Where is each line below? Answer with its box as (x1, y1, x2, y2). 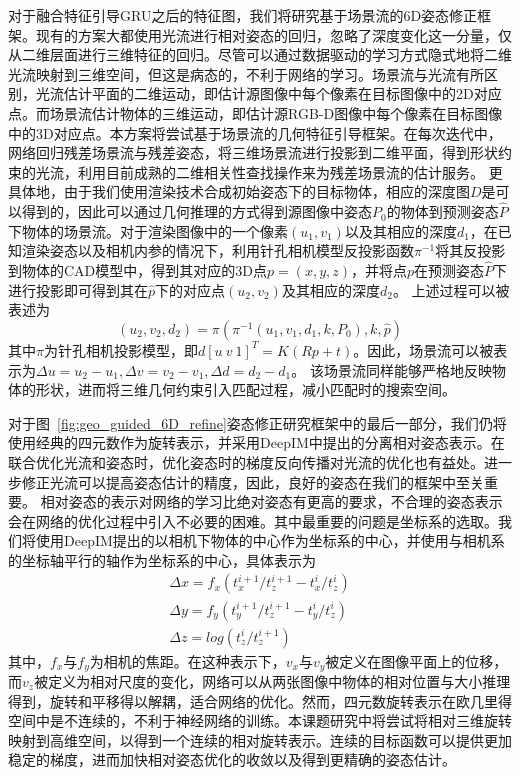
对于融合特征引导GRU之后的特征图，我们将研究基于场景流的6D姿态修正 (8, 5, 478, 25)
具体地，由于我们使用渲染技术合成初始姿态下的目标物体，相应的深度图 (8, 181, 470, 202)
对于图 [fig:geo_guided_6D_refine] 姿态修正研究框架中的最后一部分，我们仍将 (8, 412, 507, 433)
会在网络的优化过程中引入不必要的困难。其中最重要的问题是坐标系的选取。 (8, 510, 498, 531)
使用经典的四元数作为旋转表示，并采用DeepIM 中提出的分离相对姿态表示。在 (8, 432, 505, 453)
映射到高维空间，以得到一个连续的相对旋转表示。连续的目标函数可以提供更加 (8, 729, 512, 750)
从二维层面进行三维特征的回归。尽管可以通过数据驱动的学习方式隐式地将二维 (8, 44, 512, 65)
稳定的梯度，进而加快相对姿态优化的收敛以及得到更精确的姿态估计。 (8, 749, 456, 770)
